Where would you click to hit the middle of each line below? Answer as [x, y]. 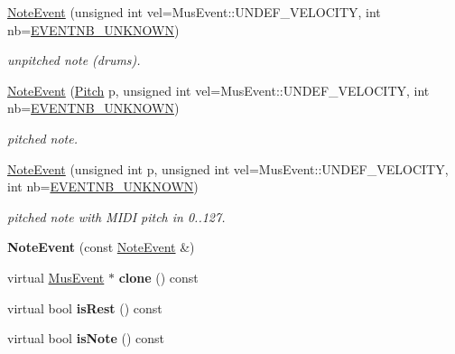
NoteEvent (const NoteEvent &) [101, 247]
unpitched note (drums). [74, 60]
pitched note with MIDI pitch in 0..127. [116, 216]
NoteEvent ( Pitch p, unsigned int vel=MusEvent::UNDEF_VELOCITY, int [218, 90]
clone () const [158, 277]
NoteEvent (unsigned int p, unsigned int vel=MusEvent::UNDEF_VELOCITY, [228, 168]
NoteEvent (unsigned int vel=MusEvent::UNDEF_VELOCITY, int [194, 12]
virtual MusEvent [56, 277]
